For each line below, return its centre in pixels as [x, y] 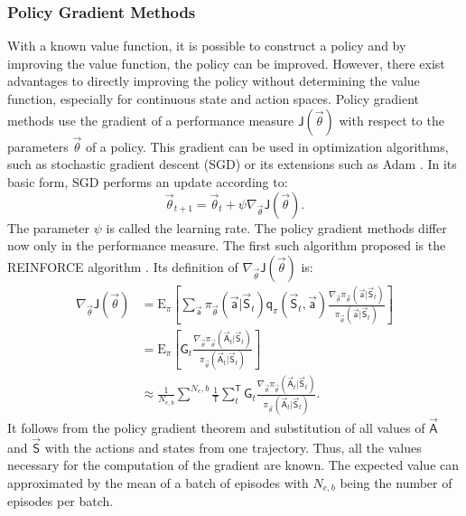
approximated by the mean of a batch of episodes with [158, 482]
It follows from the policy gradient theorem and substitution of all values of [216, 427]
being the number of [396, 482]
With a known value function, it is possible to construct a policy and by [207, 46]
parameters [38, 146]
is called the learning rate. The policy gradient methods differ [276, 227]
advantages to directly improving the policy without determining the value [214, 81]
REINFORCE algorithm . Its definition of [123, 266]
